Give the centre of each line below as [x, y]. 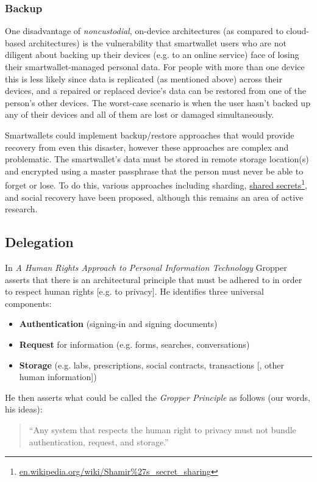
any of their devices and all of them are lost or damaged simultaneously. [140, 114]
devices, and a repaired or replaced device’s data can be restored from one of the [155, 91]
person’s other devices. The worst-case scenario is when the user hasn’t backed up [158, 102]
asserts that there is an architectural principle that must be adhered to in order [154, 279]
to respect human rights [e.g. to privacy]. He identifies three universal [134, 291]
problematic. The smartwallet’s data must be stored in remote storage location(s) [157, 159]
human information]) [58, 377]
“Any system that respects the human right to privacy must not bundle [162, 429]
